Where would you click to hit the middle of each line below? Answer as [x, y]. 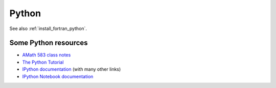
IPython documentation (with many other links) [72, 69]
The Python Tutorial [43, 62]
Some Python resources [49, 43]
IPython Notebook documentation [58, 76]
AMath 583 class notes [47, 55]
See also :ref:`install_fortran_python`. [48, 28]
